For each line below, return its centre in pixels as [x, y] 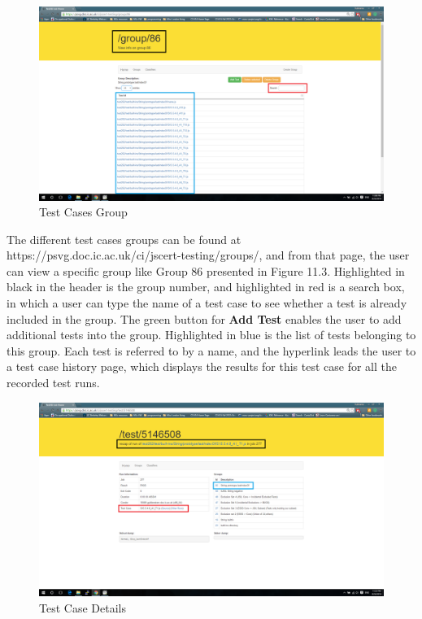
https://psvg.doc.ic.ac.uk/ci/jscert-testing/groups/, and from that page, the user [208, 255]
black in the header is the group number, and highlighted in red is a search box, [206, 287]
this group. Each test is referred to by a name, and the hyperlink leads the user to [211, 350]
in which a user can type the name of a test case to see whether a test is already [207, 303]
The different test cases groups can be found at [124, 239]
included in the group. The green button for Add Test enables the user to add [204, 318]
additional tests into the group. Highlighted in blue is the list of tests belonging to [211, 335]
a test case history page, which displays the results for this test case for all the [202, 366]
